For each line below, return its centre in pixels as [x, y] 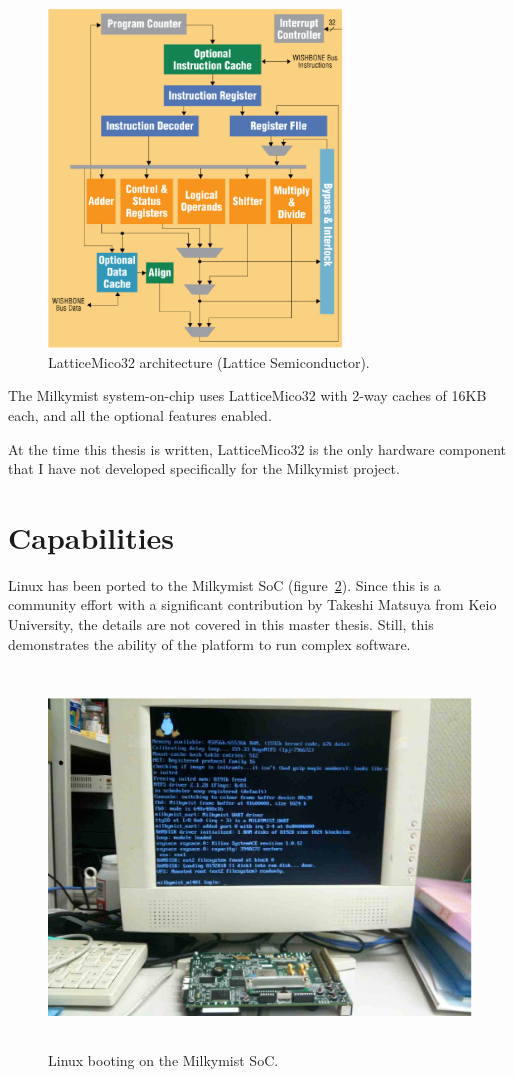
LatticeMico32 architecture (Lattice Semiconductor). [209, 361]
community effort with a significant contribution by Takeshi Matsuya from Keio [252, 604]
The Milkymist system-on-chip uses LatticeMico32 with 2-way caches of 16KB [247, 395]
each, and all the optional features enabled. [140, 414]
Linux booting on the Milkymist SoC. [163, 1059]
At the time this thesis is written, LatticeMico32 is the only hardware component [257, 448]
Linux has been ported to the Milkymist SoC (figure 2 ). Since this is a [224, 584]
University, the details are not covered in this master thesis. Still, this [221, 624]
